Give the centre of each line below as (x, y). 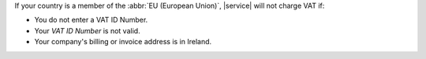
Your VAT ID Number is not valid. (88, 30)
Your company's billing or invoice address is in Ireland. (123, 42)
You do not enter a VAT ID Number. (91, 20)
